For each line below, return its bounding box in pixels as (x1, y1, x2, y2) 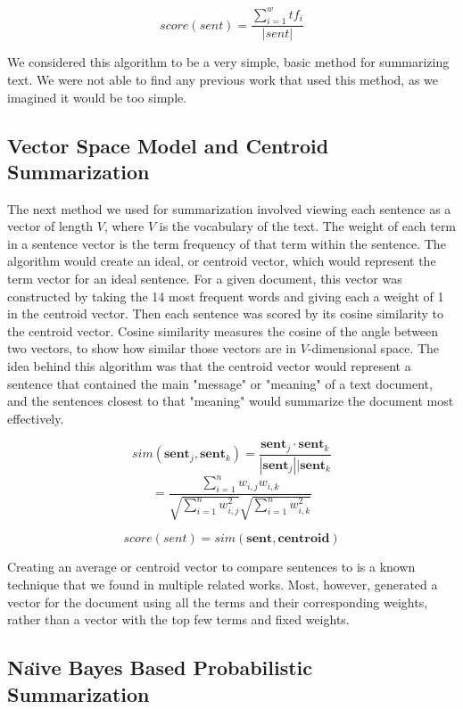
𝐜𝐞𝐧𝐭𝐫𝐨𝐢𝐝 (277, 532, 330, 546)
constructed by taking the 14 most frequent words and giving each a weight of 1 (7, 286, 444, 305)
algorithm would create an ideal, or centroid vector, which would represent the (7, 251, 436, 270)
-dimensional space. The (307, 339, 440, 358)
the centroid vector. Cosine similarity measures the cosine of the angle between (7, 321, 439, 340)
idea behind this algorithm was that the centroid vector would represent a (7, 357, 411, 375)
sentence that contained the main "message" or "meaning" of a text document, (7, 374, 433, 392)
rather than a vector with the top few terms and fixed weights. (7, 610, 350, 629)
